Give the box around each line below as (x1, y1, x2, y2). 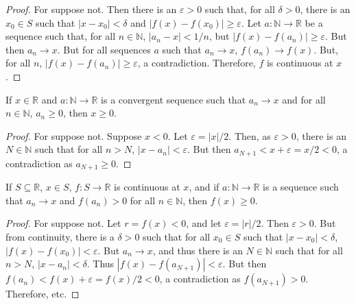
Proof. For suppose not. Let (5, 216, 121, 230)
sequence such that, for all (5, 29, 116, 43)
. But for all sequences (57, 42, 151, 56)
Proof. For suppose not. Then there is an (5, 2, 177, 16)
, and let (186, 216, 222, 230)
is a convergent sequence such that (101, 92, 246, 106)
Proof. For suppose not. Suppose (5, 128, 142, 143)
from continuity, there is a (5, 230, 115, 244)
